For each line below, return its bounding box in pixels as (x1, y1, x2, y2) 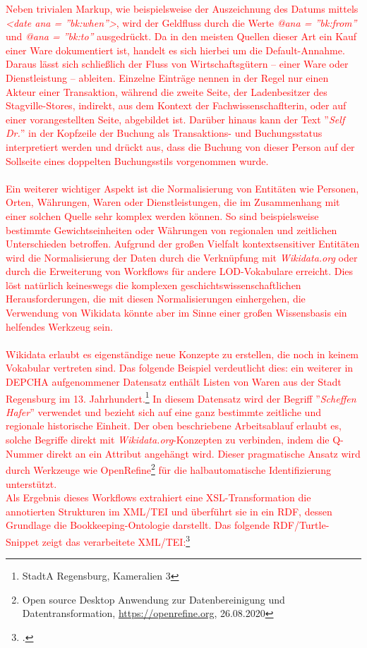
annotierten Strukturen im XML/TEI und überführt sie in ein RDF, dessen (6, 503, 332, 518)
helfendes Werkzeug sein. (6, 319, 113, 334)
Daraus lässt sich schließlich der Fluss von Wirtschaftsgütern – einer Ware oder (6, 56, 349, 71)
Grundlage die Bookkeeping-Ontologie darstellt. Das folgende (6, 518, 270, 532)
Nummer (6, 446, 44, 460)
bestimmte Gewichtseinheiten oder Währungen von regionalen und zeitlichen (6, 222, 337, 237)
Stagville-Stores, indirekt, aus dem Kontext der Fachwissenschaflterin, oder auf (6, 98, 347, 113)
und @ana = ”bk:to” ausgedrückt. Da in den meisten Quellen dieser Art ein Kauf (6, 29, 357, 44)
